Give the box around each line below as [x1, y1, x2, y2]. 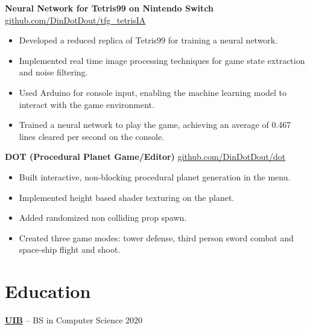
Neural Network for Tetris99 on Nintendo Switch [5, 2, 214, 14]
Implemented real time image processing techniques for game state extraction [19, 54, 305, 66]
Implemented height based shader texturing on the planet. [19, 191, 235, 203]
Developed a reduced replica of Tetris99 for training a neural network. [19, 34, 278, 46]
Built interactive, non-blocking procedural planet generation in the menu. [19, 170, 291, 183]
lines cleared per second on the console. [19, 130, 165, 142]
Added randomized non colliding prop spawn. [19, 211, 187, 224]
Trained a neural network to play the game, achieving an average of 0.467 [19, 118, 291, 131]
